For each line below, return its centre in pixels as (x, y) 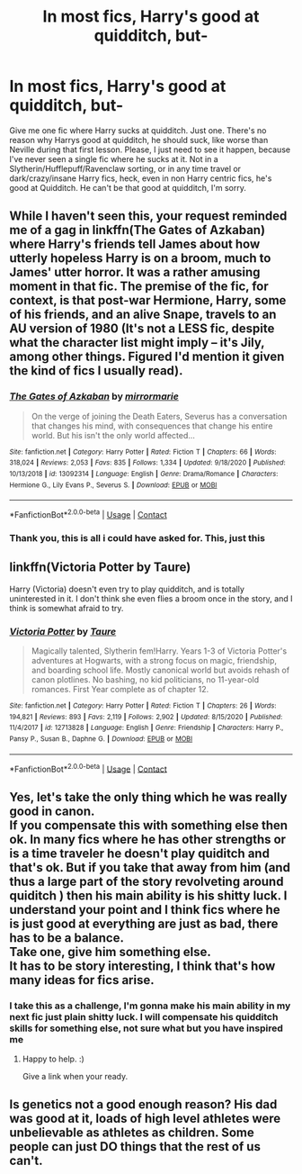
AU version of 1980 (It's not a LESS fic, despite (142, 329)
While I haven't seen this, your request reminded (148, 217)
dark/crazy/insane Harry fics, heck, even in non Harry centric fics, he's (141, 178)
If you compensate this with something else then (149, 825)
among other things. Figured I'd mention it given (147, 357)
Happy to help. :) (53, 1059)
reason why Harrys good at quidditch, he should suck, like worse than (139, 140)
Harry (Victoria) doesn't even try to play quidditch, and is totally (127, 589)
